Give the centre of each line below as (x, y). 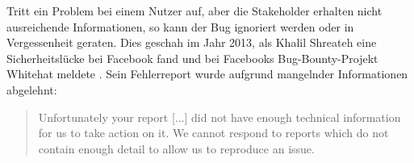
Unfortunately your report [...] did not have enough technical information (220, 117)
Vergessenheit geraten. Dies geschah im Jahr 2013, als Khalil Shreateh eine (192, 42)
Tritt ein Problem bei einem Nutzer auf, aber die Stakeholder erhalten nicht (194, 10)
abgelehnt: (32, 89)
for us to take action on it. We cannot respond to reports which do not (213, 133)
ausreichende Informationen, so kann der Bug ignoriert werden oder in (180, 26)
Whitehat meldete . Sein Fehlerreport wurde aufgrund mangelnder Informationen (207, 74)
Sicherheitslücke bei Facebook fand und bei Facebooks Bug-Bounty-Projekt (192, 58)
